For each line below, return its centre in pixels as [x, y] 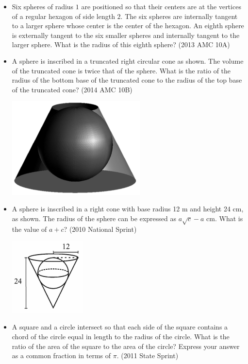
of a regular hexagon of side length [63, 16]
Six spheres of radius [43, 6]
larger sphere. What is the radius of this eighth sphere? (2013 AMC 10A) [121, 44]
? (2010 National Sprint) [100, 229]
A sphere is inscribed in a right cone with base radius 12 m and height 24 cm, [128, 208]
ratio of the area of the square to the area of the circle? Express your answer [126, 346]
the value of [29, 229]
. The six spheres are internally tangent [179, 16]
